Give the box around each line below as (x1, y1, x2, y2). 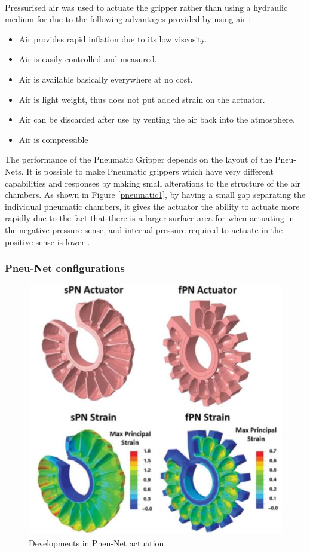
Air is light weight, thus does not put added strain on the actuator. (19, 93, 265, 105)
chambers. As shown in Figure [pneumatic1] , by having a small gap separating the (5, 188, 306, 201)
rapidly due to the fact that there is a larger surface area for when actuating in (5, 212, 294, 224)
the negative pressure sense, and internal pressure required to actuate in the (5, 223, 283, 236)
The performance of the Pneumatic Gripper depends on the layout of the (5, 153, 272, 166)
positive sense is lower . (5, 235, 90, 248)
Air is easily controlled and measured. (19, 53, 157, 65)
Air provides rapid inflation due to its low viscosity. (19, 32, 207, 45)
